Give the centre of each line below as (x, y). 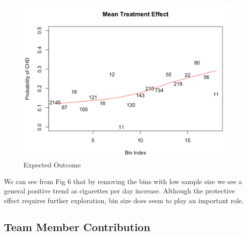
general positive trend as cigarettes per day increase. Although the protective (120, 191)
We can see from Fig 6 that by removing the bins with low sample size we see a (123, 181)
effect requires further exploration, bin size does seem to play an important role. (124, 200)
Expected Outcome (52, 165)
